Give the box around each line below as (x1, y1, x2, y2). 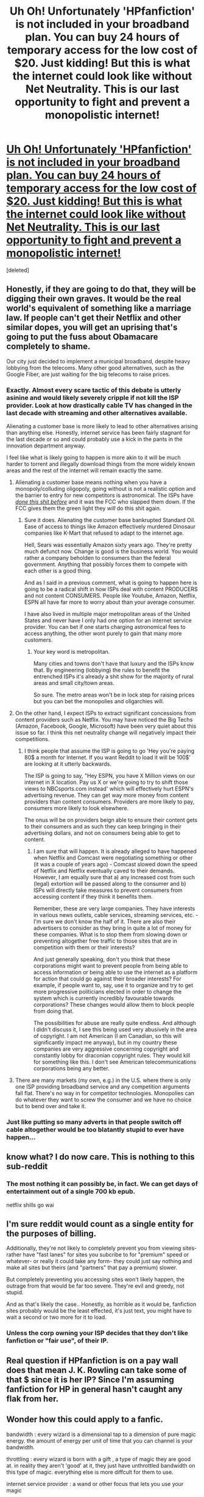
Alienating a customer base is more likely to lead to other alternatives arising (6, 422, 198, 430)
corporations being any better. (33, 1065, 110, 1072)
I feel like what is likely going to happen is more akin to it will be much (6, 454, 181, 462)
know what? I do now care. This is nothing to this (6, 1152, 195, 1162)
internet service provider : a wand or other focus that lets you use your (6, 1480, 184, 1487)
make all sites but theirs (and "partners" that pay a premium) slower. (6, 1264, 178, 1271)
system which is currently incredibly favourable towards (33, 995, 174, 1002)
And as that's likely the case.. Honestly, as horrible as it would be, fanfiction (6, 1300, 197, 1308)
